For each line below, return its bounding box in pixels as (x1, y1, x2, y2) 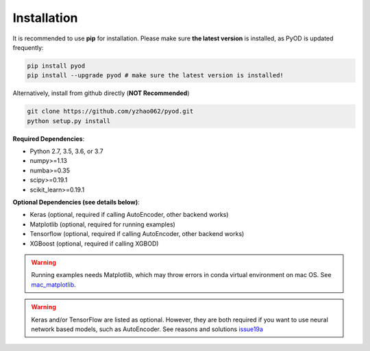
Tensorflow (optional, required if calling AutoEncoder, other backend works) (29, 230, 245, 238)
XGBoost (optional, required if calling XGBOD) (29, 239, 159, 248)
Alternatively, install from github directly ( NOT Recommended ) (12, 89, 190, 97)
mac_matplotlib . (31, 281, 77, 289)
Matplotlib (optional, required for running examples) (29, 220, 176, 229)
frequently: (12, 43, 44, 51)
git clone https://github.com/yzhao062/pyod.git (27, 107, 194, 116)
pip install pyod (27, 62, 86, 70)
